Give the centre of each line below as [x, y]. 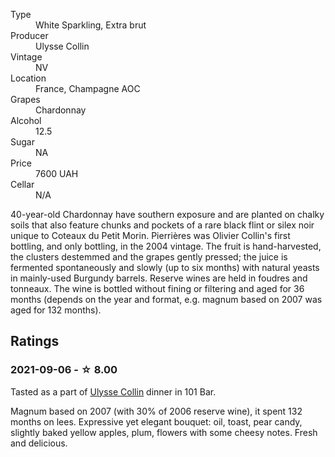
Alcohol [26, 120]
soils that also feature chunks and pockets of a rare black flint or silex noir [162, 225]
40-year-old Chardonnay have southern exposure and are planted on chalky [167, 214]
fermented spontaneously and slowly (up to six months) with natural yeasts [165, 267]
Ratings [35, 341]
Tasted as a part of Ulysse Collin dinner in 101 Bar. [113, 391]
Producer [29, 35]
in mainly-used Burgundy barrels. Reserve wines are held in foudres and [159, 278]
